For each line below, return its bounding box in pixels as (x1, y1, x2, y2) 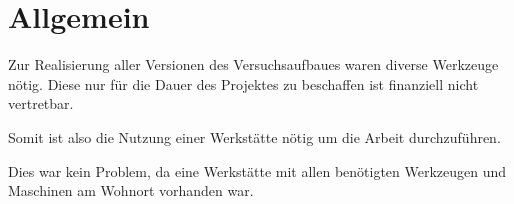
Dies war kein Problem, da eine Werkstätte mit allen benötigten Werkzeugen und (8, 160, 507, 181)
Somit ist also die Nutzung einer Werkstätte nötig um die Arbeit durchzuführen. (8, 126, 501, 147)
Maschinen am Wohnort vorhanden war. (8, 180, 254, 201)
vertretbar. (8, 93, 74, 114)
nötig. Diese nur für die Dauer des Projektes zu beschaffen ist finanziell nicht (8, 73, 479, 94)
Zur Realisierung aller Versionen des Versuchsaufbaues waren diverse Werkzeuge (8, 54, 499, 75)
